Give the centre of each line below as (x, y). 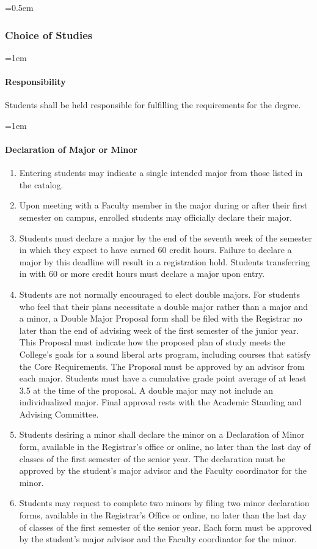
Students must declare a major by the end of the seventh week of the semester (166, 238)
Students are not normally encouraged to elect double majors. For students (160, 294)
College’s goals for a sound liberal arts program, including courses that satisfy (165, 354)
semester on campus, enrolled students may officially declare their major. (156, 217)
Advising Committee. (59, 414)
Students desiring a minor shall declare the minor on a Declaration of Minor (162, 434)
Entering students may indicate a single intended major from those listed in (161, 173)
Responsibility (35, 81)
